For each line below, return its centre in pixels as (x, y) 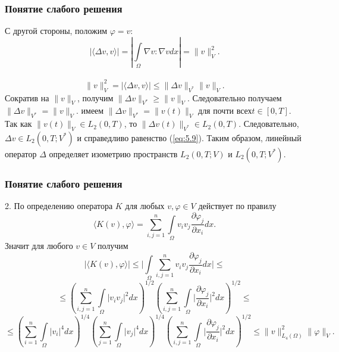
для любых (145, 206)
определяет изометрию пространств (113, 153)
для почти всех (225, 110)
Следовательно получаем (237, 97)
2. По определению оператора (59, 206)
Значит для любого (39, 246)
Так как (18, 124)
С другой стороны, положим (56, 31)
